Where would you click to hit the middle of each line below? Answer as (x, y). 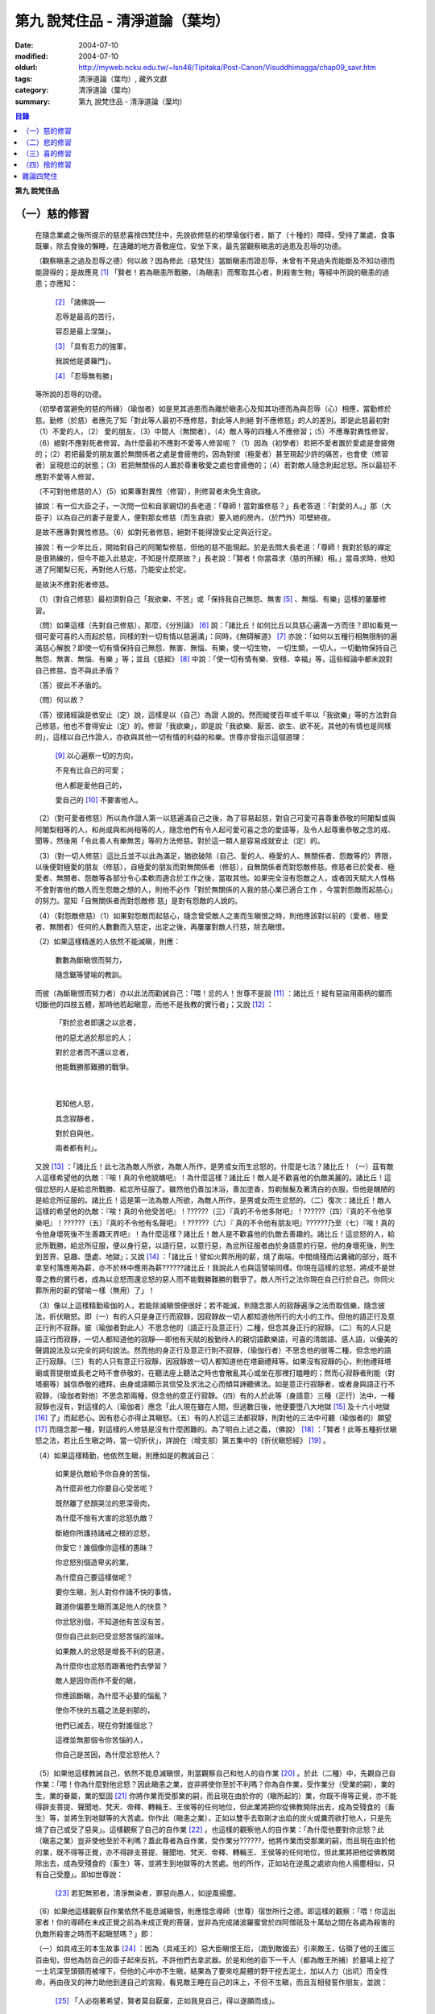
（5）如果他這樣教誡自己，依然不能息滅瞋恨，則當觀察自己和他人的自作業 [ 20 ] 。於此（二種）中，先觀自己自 (215, 1773)
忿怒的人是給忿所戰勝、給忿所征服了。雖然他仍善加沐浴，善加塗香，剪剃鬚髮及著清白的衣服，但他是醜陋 (215, 1189)
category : (32, 90)
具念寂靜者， (77, 1118)
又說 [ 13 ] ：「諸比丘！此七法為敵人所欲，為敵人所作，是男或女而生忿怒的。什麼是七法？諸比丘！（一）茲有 (211, 1166)
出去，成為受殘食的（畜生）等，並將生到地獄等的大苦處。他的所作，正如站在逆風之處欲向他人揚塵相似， (215, 1863)
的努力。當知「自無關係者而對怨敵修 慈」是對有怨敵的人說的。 (138, 901)
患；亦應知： (56, 284)
